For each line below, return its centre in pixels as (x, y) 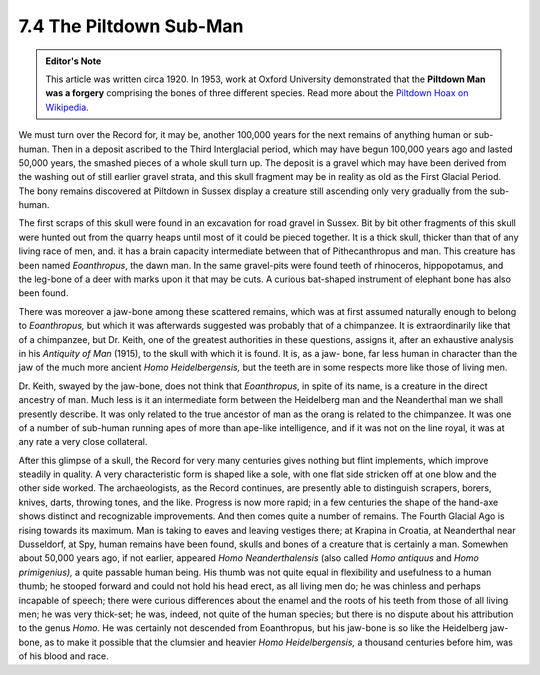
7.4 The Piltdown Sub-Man (131, 26)
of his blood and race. (63, 656)
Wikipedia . (67, 107)
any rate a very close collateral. (83, 442)
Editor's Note (73, 61)
